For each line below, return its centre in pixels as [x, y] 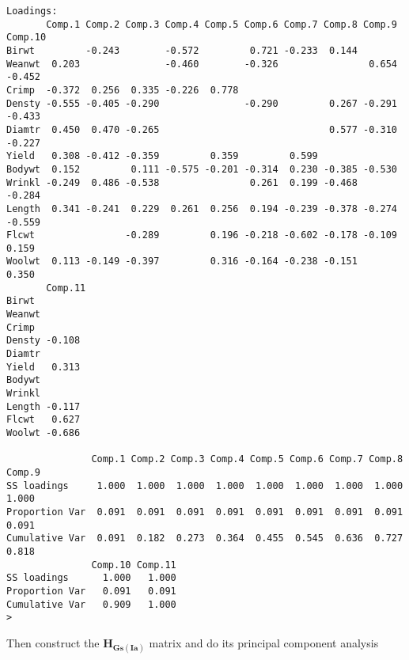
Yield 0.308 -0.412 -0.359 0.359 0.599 [162, 156]
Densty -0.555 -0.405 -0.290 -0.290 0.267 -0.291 [202, 103]
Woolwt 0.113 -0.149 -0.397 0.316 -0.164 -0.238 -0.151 [182, 262]
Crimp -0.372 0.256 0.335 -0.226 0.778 [123, 90]
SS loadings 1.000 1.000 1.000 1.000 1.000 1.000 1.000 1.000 [205, 486]
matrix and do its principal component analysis [264, 642]
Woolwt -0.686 [44, 433]
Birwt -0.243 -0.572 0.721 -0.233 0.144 [182, 50]
